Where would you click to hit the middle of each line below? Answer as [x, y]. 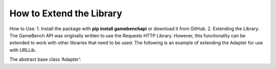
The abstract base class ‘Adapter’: [45, 59]
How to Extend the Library [66, 13]
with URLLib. [23, 50]
